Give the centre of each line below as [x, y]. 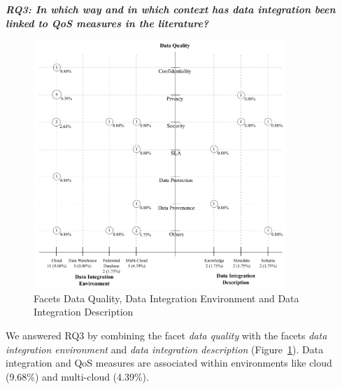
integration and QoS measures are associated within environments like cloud [169, 363]
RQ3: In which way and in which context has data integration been [171, 9]
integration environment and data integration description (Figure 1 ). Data [165, 349]
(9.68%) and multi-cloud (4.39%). [77, 376]
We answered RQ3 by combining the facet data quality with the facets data [166, 335]
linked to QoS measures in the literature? [107, 23]
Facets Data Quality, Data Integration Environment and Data [166, 298]
